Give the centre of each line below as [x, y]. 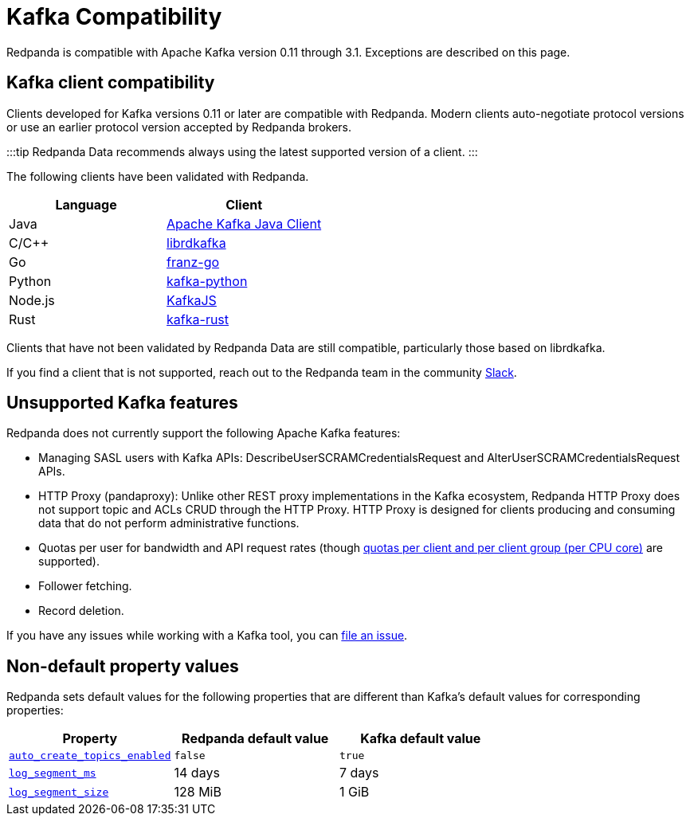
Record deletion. [81, 611]
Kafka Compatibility [114, 17]
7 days [359, 773]
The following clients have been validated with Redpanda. [158, 176]
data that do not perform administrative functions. [169, 523]
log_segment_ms [53, 773]
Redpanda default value [255, 739]
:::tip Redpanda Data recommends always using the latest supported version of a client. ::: [242, 151]
